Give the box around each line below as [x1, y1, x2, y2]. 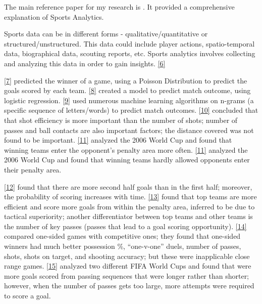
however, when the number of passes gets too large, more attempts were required [4, 280, 254, 291]
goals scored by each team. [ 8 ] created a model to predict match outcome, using [4, 85, 251, 96]
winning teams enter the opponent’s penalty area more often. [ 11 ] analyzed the [4, 144, 248, 155]
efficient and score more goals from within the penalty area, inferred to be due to [4, 201, 255, 211]
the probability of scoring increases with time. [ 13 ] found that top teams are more [4, 191, 257, 202]
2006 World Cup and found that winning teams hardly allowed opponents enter [4, 154, 250, 165]
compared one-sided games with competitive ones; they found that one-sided [4, 231, 241, 241]
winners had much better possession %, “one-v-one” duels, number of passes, [4, 241, 241, 251]
